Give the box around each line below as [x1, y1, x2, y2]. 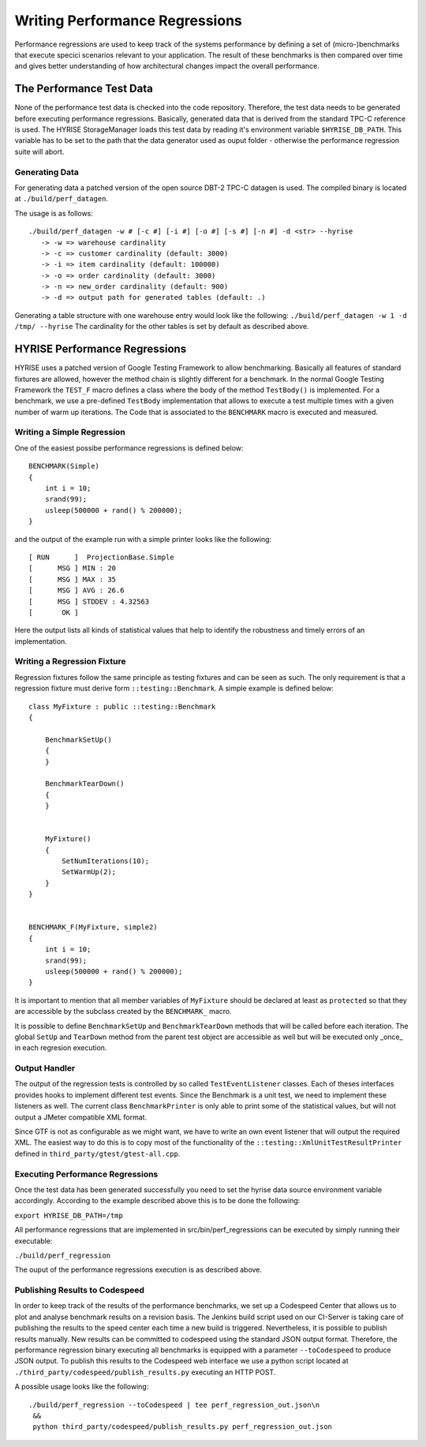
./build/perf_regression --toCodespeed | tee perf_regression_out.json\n [28, 1400, 320, 1409]
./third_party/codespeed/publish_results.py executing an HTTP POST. [14, 1367, 276, 1377]
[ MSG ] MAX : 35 [28, 574, 117, 584]
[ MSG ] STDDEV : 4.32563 [28, 596, 150, 606]
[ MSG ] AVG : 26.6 [28, 586, 125, 595]
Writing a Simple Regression [14, 427, 125, 438]
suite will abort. [14, 147, 65, 156]
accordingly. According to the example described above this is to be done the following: [14, 1196, 301, 1206]
